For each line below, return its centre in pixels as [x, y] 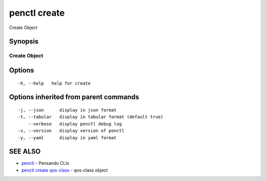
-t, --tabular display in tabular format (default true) [91, 117]
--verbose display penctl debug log [75, 124]
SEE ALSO [25, 152]
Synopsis [24, 42]
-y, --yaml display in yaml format [67, 137]
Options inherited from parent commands [74, 97]
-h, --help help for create [54, 83]
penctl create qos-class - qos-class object [65, 170]
